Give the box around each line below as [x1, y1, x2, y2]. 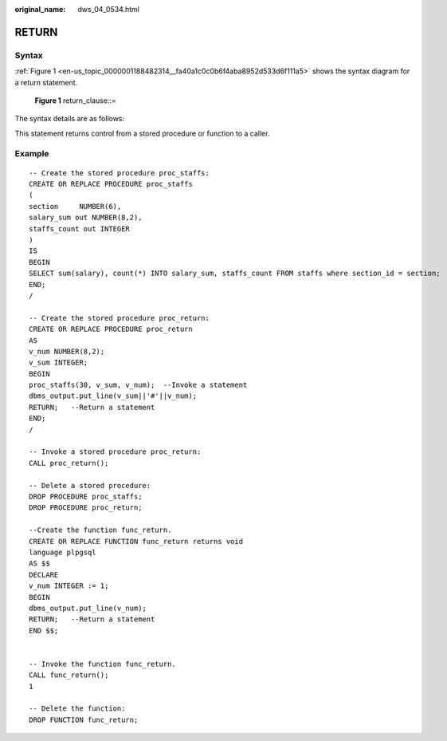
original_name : [14, 5, 66, 14]
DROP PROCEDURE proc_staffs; [29, 492, 143, 501]
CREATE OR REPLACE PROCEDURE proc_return [29, 325, 193, 334]
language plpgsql [29, 547, 96, 557]
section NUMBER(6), [29, 202, 122, 211]
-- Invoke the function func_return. [29, 659, 177, 668]
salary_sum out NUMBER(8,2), [29, 213, 143, 223]
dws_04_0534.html [77, 5, 139, 14]
